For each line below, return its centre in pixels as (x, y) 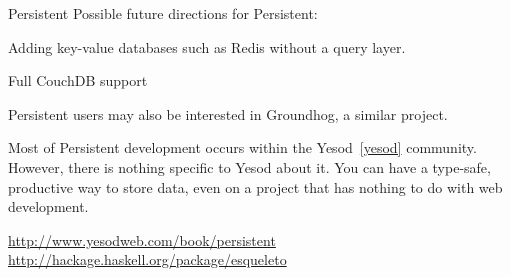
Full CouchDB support (78, 80)
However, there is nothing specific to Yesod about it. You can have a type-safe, (249, 166)
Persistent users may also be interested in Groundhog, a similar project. (228, 113)
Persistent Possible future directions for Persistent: (163, 13)
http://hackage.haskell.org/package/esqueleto (147, 259)
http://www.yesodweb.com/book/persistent (142, 239)
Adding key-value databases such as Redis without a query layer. (207, 46)
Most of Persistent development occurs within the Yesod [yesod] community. (242, 147)
